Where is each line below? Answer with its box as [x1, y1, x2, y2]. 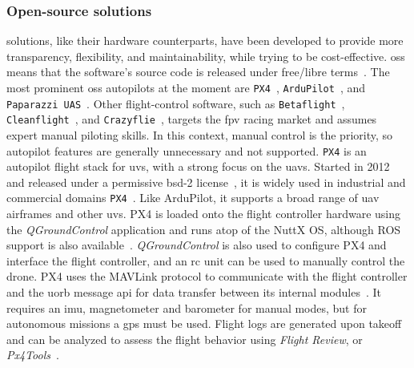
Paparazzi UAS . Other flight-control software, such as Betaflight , [6, 95, 345, 111]
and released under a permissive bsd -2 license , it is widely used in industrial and [6, 173, 406, 190]
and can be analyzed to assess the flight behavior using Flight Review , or [6, 330, 363, 347]
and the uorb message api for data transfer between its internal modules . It [6, 284, 382, 301]
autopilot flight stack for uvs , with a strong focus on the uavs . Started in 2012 [6, 158, 390, 175]
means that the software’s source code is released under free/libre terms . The [6, 63, 390, 80]
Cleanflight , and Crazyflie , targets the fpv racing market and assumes [6, 111, 377, 127]
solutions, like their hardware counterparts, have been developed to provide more [6, 32, 404, 49]
